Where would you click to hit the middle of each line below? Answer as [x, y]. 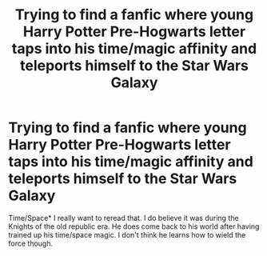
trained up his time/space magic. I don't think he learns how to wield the [127, 234]
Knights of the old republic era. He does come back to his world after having [134, 226]
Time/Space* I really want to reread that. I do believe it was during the [124, 218]
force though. [31, 243]
